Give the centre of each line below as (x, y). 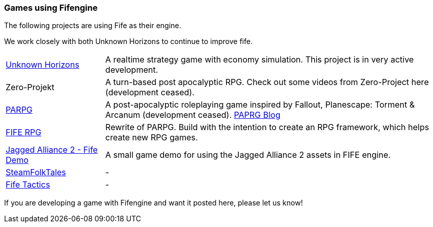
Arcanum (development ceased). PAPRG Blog (193, 115)
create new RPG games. (152, 138)
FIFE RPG (24, 132)
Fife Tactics (28, 185)
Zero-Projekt (30, 87)
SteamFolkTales (36, 172)
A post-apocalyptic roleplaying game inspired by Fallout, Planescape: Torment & (260, 105)
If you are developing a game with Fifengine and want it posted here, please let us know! (153, 203)
